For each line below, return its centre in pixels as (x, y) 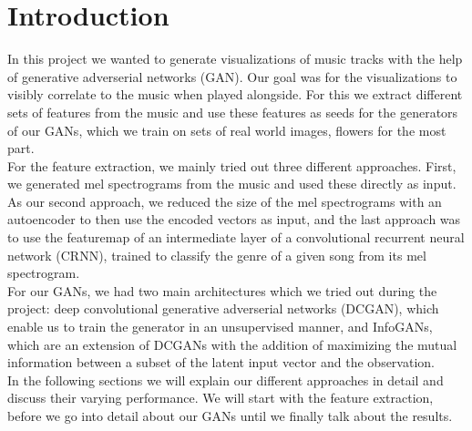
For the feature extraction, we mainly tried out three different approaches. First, (232, 165)
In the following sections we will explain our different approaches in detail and (226, 380)
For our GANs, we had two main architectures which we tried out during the (222, 290)
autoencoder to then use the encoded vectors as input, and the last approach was (234, 219)
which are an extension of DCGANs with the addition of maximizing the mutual (232, 344)
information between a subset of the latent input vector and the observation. (221, 362)
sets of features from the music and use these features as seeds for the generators (233, 112)
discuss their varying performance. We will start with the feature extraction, (221, 398)
